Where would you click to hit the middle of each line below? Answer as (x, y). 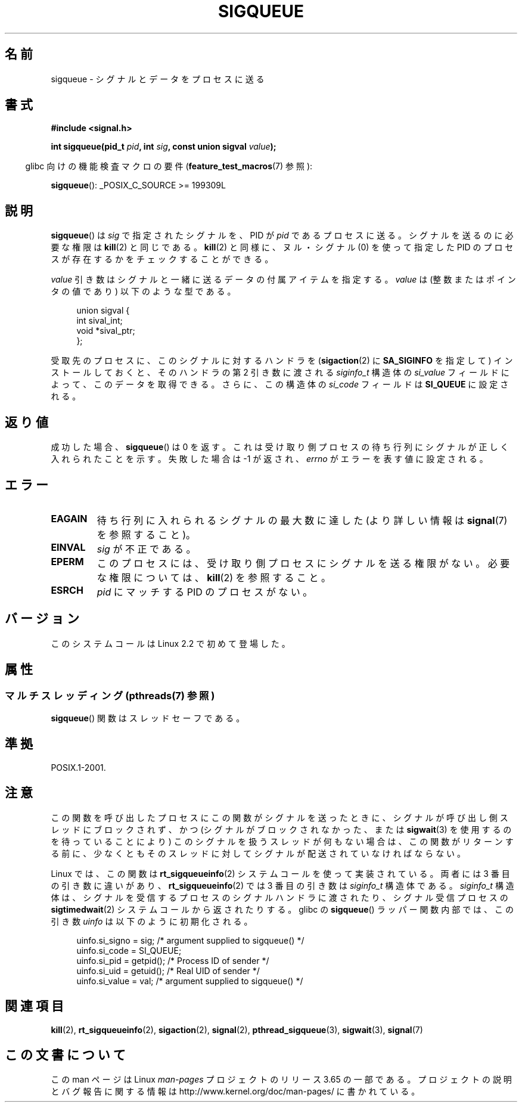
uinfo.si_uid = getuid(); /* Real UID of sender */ (168, 970)
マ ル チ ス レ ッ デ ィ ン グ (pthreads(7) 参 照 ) (110, 695)
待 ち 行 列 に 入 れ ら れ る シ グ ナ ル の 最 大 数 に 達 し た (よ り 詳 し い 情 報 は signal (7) (302, 520)
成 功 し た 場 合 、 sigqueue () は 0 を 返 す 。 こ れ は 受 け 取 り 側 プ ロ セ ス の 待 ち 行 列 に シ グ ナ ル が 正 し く (280, 447)
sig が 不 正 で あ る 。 (146, 549)
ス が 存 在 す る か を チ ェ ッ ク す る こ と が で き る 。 (162, 259)
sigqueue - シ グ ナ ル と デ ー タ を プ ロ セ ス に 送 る (158, 79)
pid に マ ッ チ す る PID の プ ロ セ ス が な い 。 (205, 592)
